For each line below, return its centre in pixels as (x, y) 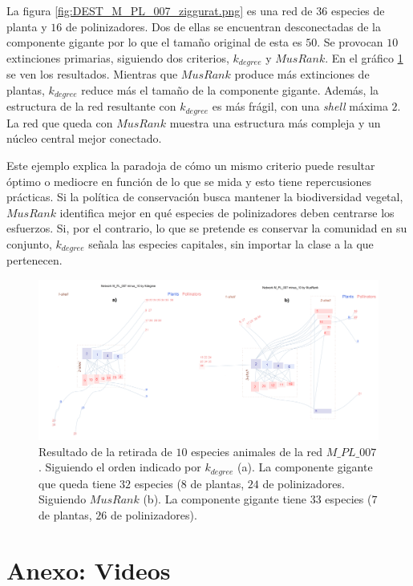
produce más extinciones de (302, 74)
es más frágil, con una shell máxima (300, 106)
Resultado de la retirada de (105, 451)
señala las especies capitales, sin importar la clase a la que (231, 243)
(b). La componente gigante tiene (225, 499)
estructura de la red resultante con (91, 106)
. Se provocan (350, 42)
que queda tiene (77, 483)
